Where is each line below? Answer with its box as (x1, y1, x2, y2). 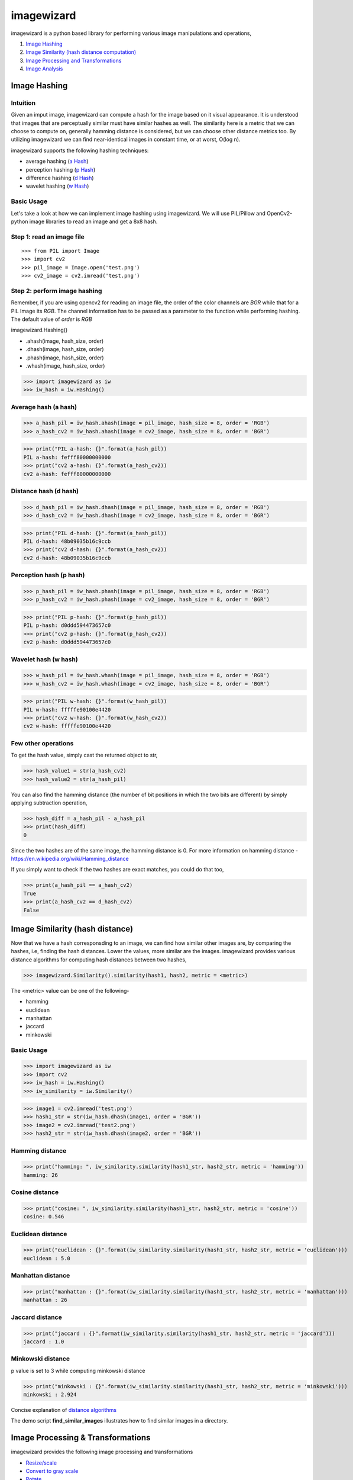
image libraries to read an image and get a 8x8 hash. (29, 218, 158, 225)
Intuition (11, 98, 36, 107)
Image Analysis (25, 65, 63, 72)
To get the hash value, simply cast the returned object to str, (11, 752, 158, 759)
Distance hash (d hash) (11, 487, 79, 495)
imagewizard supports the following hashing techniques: (11, 147, 149, 154)
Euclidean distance (11, 1230, 67, 1238)
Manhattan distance (11, 1272, 70, 1280)
